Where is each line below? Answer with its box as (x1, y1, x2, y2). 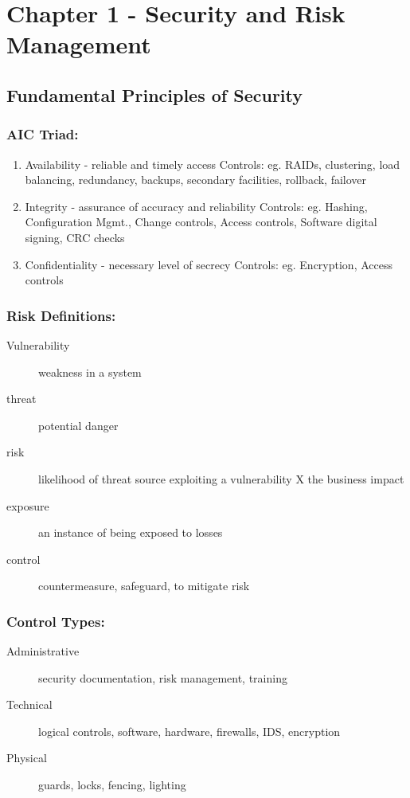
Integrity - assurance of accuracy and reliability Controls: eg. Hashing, (25, 198, 368, 214)
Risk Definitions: (6, 305, 116, 325)
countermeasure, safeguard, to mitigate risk (38, 577, 250, 594)
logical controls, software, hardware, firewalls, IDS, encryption (38, 722, 341, 739)
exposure (6, 497, 49, 514)
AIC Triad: (6, 124, 79, 144)
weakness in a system (38, 363, 142, 380)
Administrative (6, 643, 80, 659)
